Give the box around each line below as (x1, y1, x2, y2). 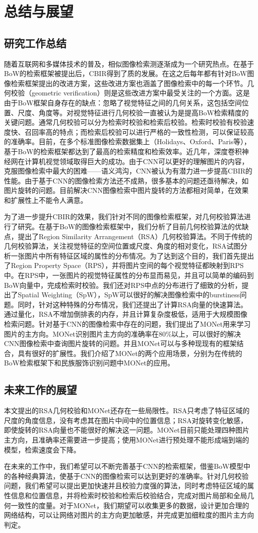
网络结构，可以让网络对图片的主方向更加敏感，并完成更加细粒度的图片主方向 (4, 510, 254, 520)
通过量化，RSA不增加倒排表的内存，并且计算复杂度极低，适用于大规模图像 (4, 309, 248, 319)
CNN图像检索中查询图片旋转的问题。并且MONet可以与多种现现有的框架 (4, 338, 237, 349)
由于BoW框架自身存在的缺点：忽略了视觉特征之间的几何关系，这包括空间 (4, 97, 242, 107)
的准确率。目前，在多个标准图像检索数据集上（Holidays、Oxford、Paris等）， (4, 136, 251, 147)
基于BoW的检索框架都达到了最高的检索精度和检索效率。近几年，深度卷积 (4, 146, 242, 156)
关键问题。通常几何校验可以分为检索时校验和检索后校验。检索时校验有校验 (4, 117, 247, 127)
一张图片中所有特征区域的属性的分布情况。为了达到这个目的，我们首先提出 (10, 250, 254, 261)
